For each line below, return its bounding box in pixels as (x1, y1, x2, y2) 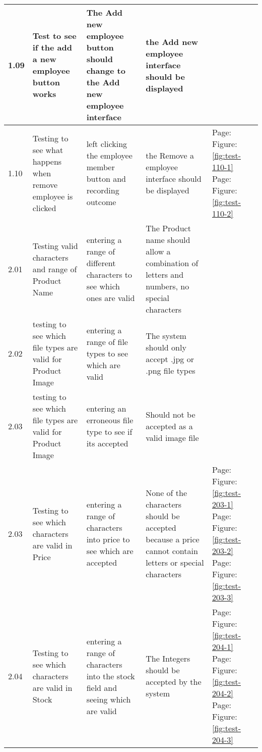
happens (32, 155, 62, 167)
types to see (86, 347, 128, 359)
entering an (86, 403, 126, 414)
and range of (32, 263, 77, 275)
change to (86, 65, 125, 76)
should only (146, 341, 186, 353)
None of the (146, 487, 187, 498)
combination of (146, 257, 199, 269)
